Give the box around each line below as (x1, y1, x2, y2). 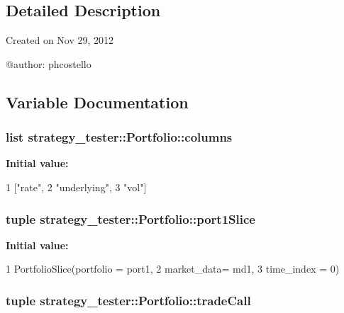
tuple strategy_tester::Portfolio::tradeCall (6, 291, 251, 309)
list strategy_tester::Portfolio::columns (6, 128, 233, 146)
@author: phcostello (6, 56, 91, 71)
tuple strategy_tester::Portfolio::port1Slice (6, 210, 255, 227)
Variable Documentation (6, 91, 189, 113)
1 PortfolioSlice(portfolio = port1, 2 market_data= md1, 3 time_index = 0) (6, 261, 340, 276)
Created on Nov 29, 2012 (6, 33, 114, 47)
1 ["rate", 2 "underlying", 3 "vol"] (6, 179, 147, 194)
